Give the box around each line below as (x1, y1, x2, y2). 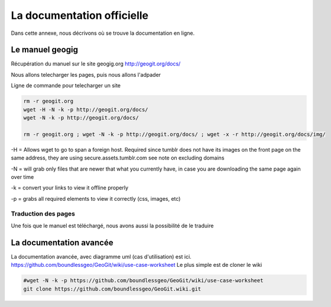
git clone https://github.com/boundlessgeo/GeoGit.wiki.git (23, 285, 202, 292)
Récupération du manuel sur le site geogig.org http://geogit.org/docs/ (11, 60, 181, 67)
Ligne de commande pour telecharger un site (11, 82, 121, 89)
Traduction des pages (11, 210, 75, 218)
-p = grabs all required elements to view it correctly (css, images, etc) (11, 195, 181, 202)
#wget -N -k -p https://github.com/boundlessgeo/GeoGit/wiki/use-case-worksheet (23, 277, 264, 284)
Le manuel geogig (11, 45, 78, 55)
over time (11, 173, 34, 180)
